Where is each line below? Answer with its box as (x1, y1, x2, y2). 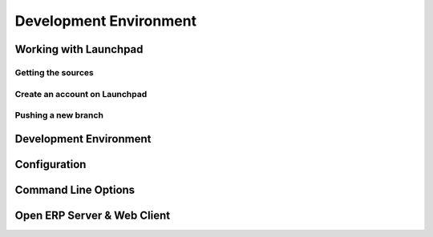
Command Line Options (14, 183, 136, 196)
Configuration (14, 157, 87, 171)
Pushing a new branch (14, 110, 104, 121)
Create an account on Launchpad (14, 88, 148, 99)
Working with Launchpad (14, 42, 144, 56)
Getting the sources (14, 66, 94, 78)
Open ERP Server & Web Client (14, 208, 171, 222)
